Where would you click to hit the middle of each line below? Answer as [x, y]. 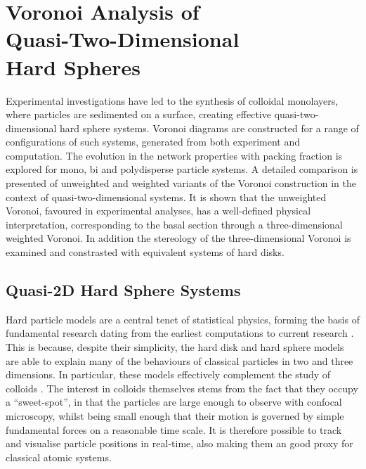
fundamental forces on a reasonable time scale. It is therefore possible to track [174, 429]
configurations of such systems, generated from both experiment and [153, 142]
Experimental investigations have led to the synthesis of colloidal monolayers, [172, 100]
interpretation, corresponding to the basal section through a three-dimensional [174, 224]
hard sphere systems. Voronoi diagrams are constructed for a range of [209, 128]
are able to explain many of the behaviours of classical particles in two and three [179, 360]
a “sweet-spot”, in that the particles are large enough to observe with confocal [174, 402]
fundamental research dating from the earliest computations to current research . [180, 333]
